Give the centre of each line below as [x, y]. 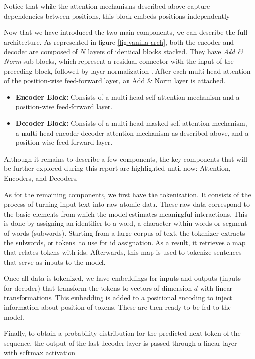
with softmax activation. [41, 352]
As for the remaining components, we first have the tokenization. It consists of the [127, 194]
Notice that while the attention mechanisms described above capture [107, 6]
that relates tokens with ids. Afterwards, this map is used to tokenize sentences [123, 252]
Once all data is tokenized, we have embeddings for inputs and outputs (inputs [123, 278]
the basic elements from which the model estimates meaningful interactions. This [126, 213]
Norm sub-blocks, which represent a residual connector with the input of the [119, 61]
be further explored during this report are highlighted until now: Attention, [117, 168]
